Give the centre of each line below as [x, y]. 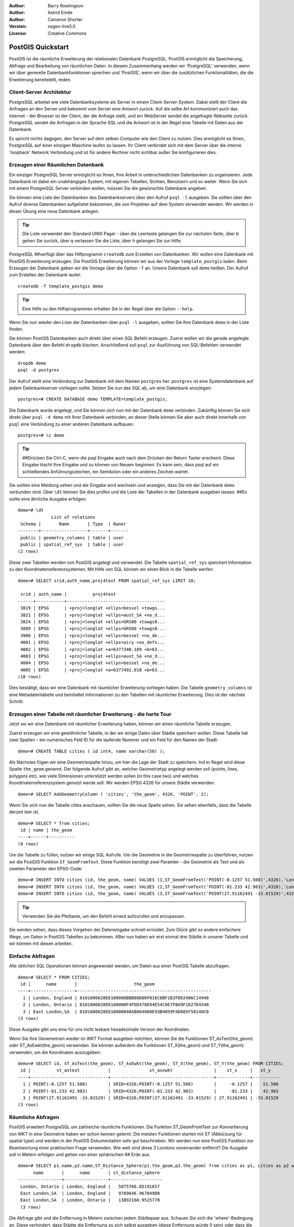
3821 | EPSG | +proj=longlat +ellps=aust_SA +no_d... [93, 615]
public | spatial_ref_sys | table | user [72, 545]
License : [18, 33]
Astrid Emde [60, 13]
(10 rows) [29, 677]
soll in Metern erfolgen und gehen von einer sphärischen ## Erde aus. [80, 1155]
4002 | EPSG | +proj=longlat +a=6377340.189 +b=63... [93, 649]
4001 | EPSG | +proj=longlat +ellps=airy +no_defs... [93, 642]
